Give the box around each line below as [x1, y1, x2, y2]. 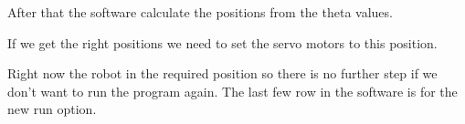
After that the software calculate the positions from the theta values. [7, 3, 393, 21]
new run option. [7, 99, 97, 119]
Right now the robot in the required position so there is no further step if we [7, 64, 438, 83]
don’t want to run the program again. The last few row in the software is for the [7, 81, 458, 100]
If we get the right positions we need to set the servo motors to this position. [7, 33, 438, 52]
